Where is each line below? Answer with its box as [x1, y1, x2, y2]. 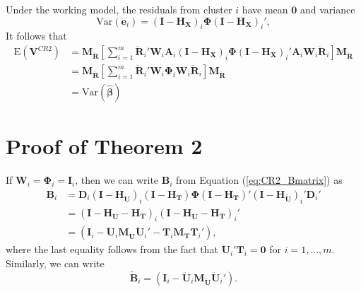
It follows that [6, 28, 67, 43]
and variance [300, 2, 355, 16]
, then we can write [75, 173, 159, 187]
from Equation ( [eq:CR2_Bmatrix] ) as [176, 173, 343, 187]
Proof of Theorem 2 [6, 132, 203, 160]
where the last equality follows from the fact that [6, 242, 218, 257]
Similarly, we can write [6, 256, 105, 271]
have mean [242, 2, 288, 16]
